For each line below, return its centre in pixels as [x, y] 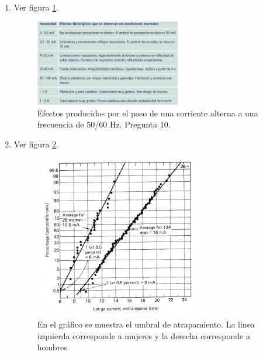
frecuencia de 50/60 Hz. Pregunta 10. [104, 124]
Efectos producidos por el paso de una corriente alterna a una [148, 113]
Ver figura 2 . [36, 144]
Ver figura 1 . [36, 7]
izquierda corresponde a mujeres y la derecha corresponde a [143, 335]
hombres [52, 347]
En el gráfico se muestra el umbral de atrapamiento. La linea [146, 324]
